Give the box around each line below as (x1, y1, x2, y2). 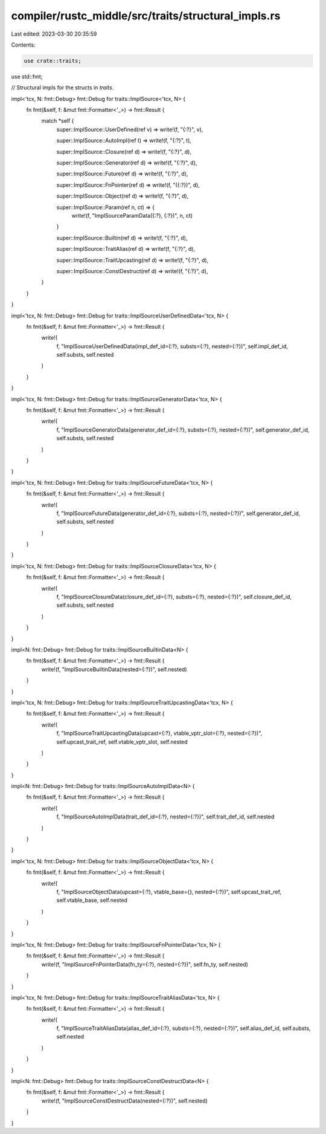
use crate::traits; (24, 57, 81, 64)
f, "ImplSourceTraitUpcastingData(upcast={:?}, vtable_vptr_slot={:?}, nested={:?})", (56, 730, 263, 737)
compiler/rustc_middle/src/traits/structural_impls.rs (11, 9, 281, 22)
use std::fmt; (11, 73, 43, 80)
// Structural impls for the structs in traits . (11, 84, 114, 91)
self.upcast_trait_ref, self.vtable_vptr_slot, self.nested (56, 738, 188, 745)
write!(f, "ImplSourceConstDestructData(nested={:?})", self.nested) (41, 1097, 208, 1104)
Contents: (11, 41, 36, 48)
